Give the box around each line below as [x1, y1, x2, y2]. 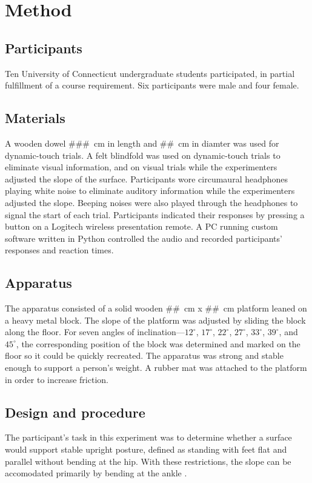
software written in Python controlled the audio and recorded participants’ [5, 232, 282, 244]
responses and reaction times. [5, 244, 114, 256]
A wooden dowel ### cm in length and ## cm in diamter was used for [5, 136, 279, 149]
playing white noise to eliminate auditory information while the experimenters [5, 184, 295, 197]
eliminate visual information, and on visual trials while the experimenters [5, 161, 277, 173]
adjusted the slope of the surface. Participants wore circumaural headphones [5, 172, 288, 185]
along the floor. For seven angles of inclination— [5, 325, 185, 338]
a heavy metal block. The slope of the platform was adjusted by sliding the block [5, 313, 306, 326]
